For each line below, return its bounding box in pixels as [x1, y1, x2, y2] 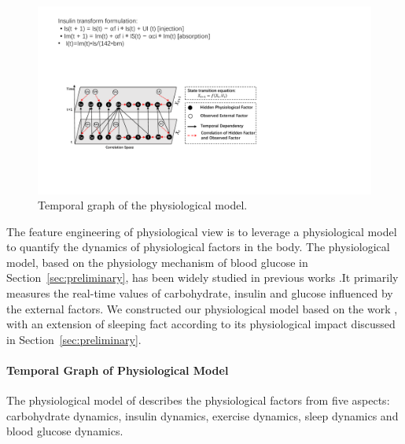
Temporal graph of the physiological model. [38, 197, 248, 213]
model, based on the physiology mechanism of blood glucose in [6, 253, 308, 270]
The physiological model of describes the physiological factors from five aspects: [6, 392, 390, 409]
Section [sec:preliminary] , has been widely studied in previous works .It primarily [6, 269, 399, 286]
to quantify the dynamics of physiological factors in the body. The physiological [6, 239, 390, 255]
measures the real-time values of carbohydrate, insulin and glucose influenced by [6, 285, 393, 302]
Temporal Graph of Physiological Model [6, 362, 229, 379]
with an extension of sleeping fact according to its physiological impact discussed [6, 316, 396, 332]
